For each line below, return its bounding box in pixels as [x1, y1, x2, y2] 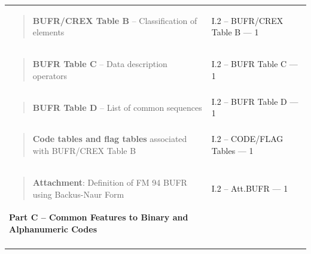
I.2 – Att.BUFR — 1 [211, 182, 288, 194]
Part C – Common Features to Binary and [9, 211, 188, 223]
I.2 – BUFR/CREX [211, 14, 283, 26]
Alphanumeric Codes [9, 222, 97, 235]
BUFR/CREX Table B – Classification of [32, 14, 197, 26]
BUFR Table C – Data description [32, 58, 167, 70]
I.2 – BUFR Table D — [211, 95, 298, 107]
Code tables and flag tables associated [32, 132, 187, 145]
